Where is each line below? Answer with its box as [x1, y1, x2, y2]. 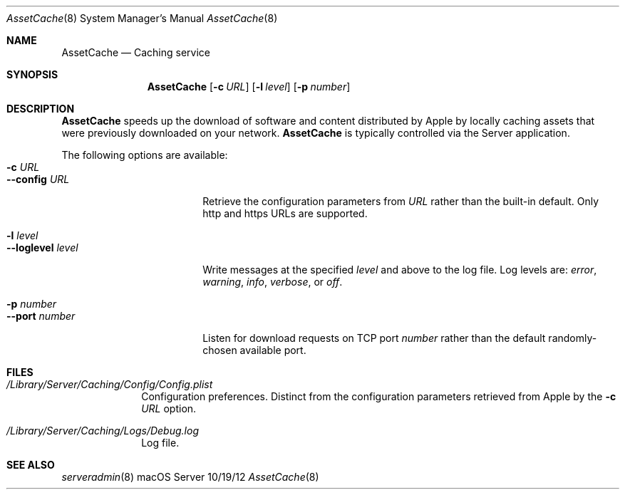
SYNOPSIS [6, 68, 58, 80]
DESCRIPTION [6, 103, 75, 115]
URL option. [141, 402, 197, 415]
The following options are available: [61, 149, 228, 161]
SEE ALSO [6, 459, 55, 471]
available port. [239, 344, 306, 356]
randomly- [548, 332, 597, 344]
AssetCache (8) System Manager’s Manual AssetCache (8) [6, 12, 278, 24]
